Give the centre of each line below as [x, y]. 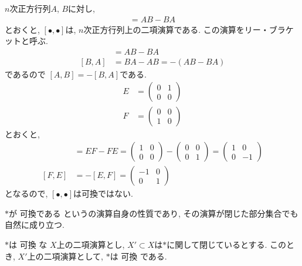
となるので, [26, 193]
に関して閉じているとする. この [227, 244]
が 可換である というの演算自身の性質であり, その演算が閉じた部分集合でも [154, 213]
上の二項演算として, [65, 256]
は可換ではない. [103, 193]
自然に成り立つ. [35, 225]
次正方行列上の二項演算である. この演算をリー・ [176, 29]
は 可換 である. [138, 256]
